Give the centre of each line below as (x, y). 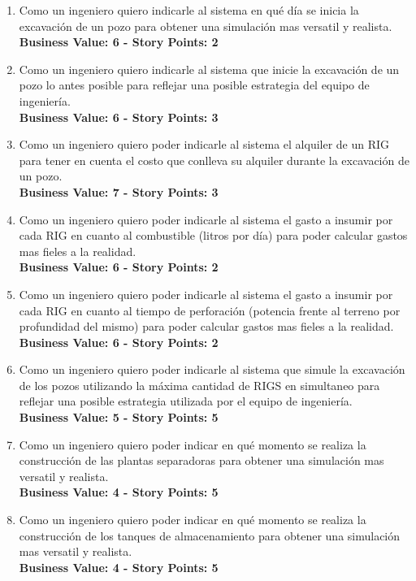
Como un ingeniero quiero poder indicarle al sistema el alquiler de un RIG (204, 144)
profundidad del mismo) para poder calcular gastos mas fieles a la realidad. (206, 326)
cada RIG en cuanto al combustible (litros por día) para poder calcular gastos (213, 235)
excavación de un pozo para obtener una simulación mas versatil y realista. (206, 26)
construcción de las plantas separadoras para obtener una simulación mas (201, 460)
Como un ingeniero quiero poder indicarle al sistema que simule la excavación (212, 369)
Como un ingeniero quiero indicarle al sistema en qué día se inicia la (189, 10)
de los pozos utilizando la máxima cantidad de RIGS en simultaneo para (199, 385)
